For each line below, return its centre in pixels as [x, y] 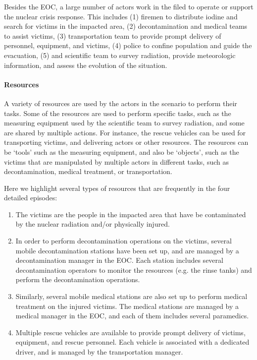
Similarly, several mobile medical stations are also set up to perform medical [131, 296]
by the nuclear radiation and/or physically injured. [93, 224]
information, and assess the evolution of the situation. [86, 65]
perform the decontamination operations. [78, 279]
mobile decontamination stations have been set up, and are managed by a [127, 250]
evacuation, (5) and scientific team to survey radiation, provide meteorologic [120, 55]
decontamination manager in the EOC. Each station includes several [119, 260]
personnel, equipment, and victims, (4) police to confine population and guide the [128, 45]
